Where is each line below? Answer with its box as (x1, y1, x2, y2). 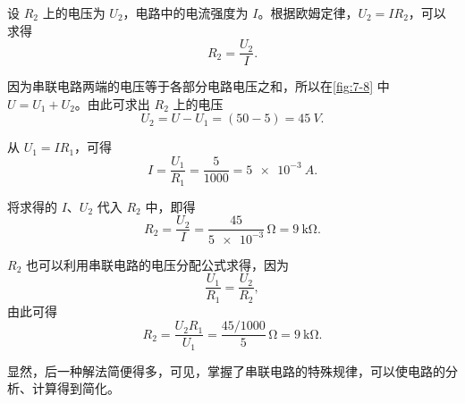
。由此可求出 (74, 94, 150, 113)
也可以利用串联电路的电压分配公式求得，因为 (25, 255, 289, 273)
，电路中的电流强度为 (123, 4, 249, 21)
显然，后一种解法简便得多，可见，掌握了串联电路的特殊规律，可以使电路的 (7, 361, 445, 380)
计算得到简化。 (31, 379, 120, 398)
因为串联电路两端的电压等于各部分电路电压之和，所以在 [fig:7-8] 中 (7, 77, 390, 96)
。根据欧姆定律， (258, 4, 359, 21)
